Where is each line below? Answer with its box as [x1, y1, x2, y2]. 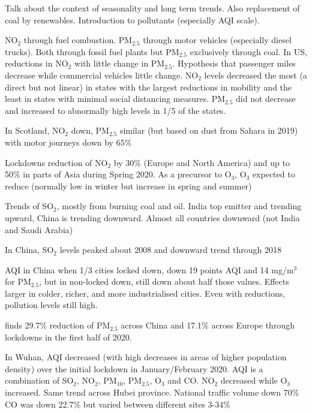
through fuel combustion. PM [23, 34, 133, 46]
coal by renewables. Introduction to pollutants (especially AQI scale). [5, 13, 260, 26]
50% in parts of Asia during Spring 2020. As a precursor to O [5, 168, 232, 180]
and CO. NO [167, 374, 215, 387]
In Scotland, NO [5, 124, 65, 137]
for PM [5, 275, 31, 288]
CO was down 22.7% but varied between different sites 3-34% [5, 397, 230, 410]
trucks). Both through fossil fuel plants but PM [5, 45, 179, 58]
